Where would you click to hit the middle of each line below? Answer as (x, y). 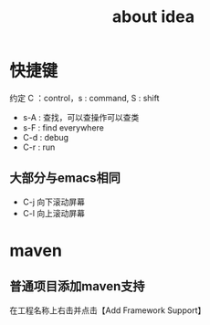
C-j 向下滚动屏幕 (53, 202)
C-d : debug (46, 137)
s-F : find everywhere (63, 127)
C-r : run (39, 147)
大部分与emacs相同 (65, 178)
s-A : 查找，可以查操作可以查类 (81, 117)
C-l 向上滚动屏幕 (53, 213)
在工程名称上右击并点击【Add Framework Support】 (108, 310)
